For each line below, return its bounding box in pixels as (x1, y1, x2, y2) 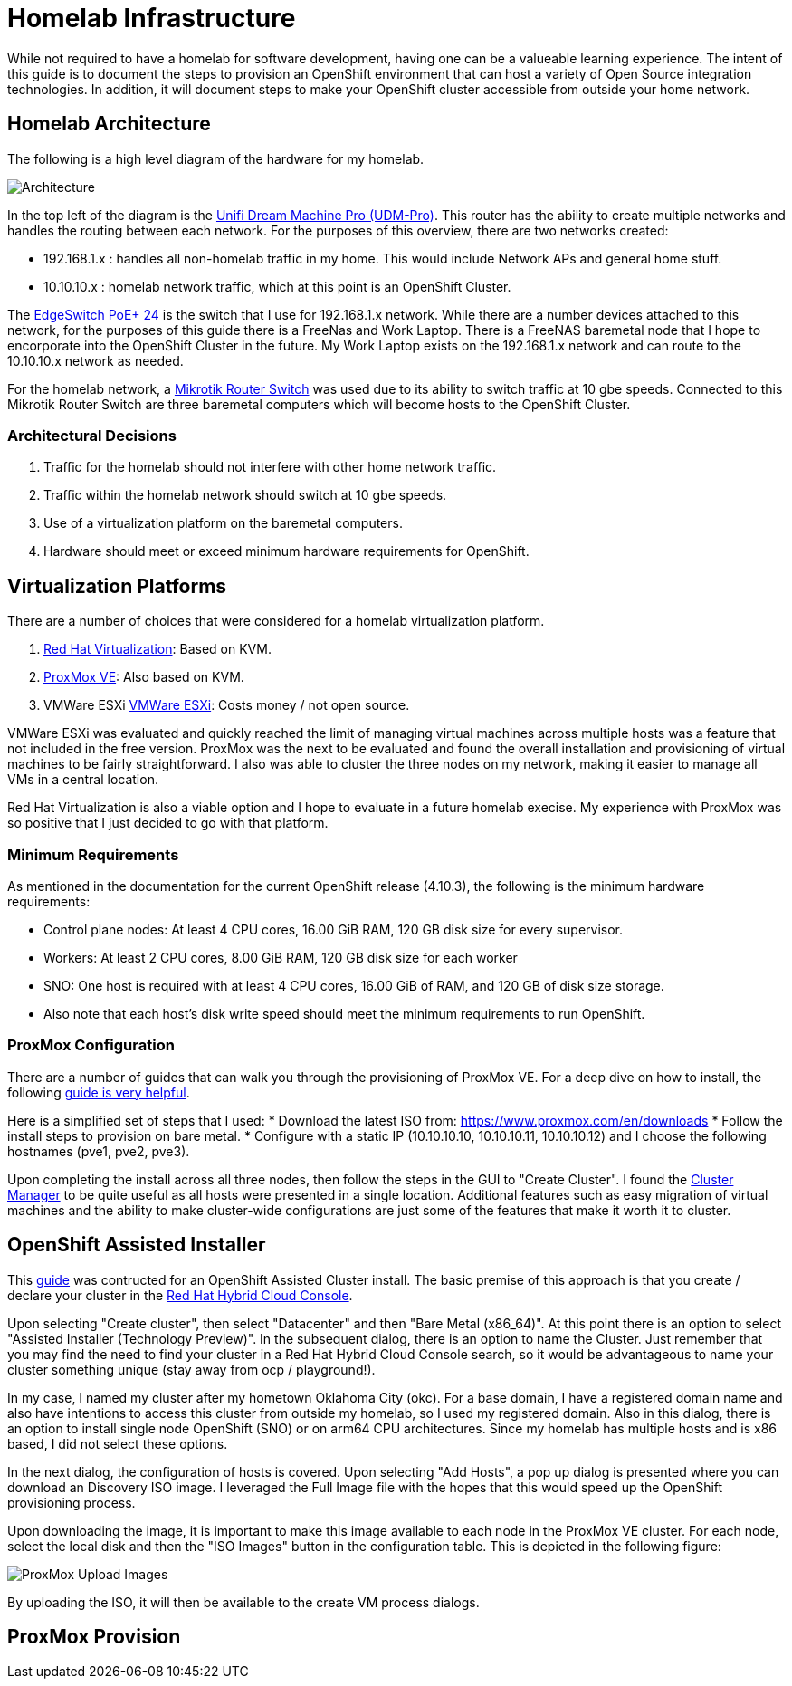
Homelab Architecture (7, 112, 211, 136)
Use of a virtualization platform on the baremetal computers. (43, 515, 403, 532)
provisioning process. (7, 1494, 136, 1510)
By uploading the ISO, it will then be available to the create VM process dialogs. (7, 1594, 480, 1610)
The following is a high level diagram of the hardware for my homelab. (7, 150, 425, 167)
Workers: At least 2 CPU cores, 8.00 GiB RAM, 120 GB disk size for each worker (43, 949, 518, 965)
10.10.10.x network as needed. (7, 352, 184, 369)
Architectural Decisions (7, 426, 177, 445)
